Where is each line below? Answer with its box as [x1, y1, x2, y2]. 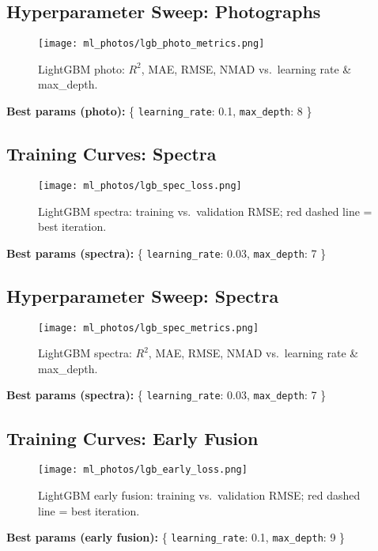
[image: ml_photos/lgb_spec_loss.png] [38, 179, 242, 191]
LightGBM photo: [38, 60, 125, 77]
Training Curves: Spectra [6, 142, 217, 166]
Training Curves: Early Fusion [6, 425, 259, 450]
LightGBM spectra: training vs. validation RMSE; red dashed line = [38, 202, 372, 219]
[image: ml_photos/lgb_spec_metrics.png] [38, 322, 259, 334]
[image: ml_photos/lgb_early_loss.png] [38, 464, 248, 476]
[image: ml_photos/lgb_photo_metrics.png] [38, 38, 265, 50]
